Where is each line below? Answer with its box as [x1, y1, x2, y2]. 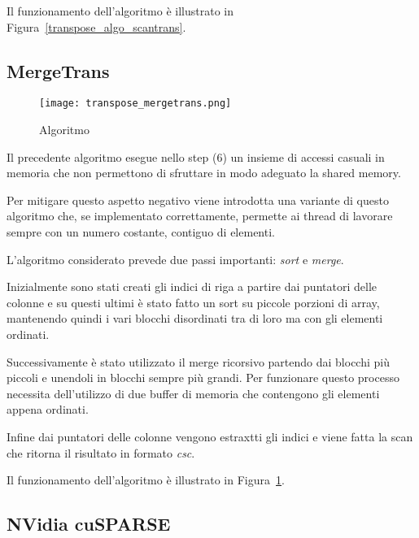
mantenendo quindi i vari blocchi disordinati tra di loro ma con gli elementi [7, 310, 383, 327]
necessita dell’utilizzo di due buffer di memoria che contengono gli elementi [7, 384, 380, 401]
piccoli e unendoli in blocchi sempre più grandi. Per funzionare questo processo [7, 369, 399, 386]
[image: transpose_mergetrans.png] [39, 98, 232, 110]
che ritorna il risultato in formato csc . [7, 444, 195, 461]
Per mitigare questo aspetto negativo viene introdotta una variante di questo [7, 191, 389, 208]
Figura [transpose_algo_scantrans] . [7, 18, 186, 35]
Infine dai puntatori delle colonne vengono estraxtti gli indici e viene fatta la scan [7, 427, 413, 445]
